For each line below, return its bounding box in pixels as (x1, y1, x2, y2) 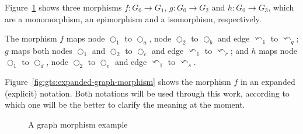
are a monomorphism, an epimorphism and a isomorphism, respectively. (5, 12, 262, 25)
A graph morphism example (28, 118, 128, 130)
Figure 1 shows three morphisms (5, 1, 122, 13)
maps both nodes (11, 44, 72, 56)
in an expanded (240, 75, 295, 88)
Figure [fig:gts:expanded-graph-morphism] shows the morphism (5, 75, 231, 88)
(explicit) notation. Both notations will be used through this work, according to (5, 87, 290, 99)
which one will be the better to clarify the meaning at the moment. (5, 98, 245, 111)
